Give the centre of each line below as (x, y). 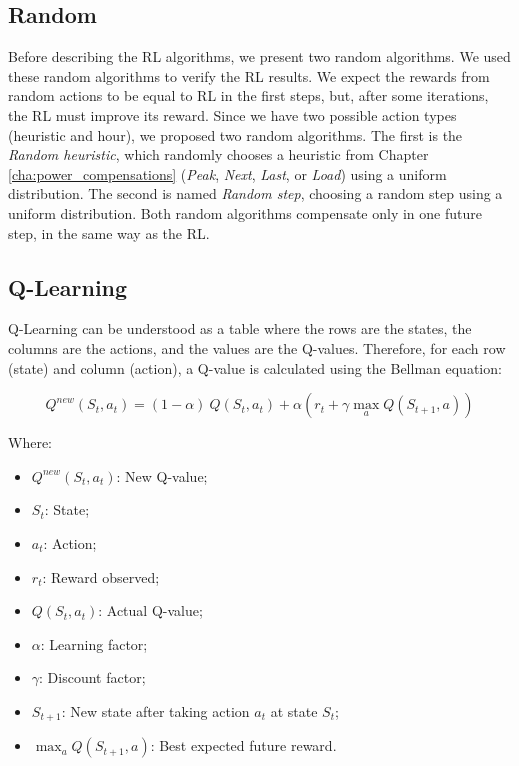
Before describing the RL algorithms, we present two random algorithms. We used (259, 56)
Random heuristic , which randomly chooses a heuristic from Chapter (218, 154)
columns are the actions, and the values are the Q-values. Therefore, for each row (257, 347)
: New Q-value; (162, 475)
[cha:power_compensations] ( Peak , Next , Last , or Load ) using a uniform (227, 173)
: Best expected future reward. (243, 745)
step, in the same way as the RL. (109, 232)
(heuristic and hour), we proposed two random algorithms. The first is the (235, 134)
